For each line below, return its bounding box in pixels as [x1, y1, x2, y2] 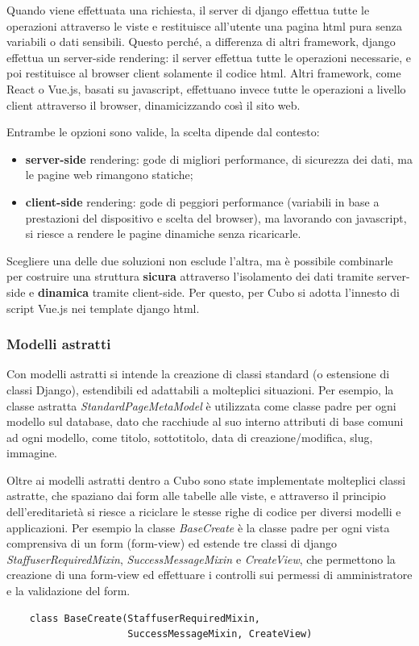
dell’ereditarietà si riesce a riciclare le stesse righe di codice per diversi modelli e [6, 503, 401, 520]
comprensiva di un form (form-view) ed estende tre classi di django [6, 535, 337, 552]
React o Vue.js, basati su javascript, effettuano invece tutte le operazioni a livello [6, 80, 406, 97]
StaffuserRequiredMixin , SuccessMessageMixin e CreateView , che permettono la [6, 550, 396, 567]
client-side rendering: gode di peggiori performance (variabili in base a [25, 193, 380, 210]
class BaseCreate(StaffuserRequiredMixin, [29, 612, 260, 624]
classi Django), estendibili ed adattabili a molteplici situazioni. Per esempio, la [6, 381, 394, 398]
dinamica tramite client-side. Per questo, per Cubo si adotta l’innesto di [37, 283, 400, 300]
